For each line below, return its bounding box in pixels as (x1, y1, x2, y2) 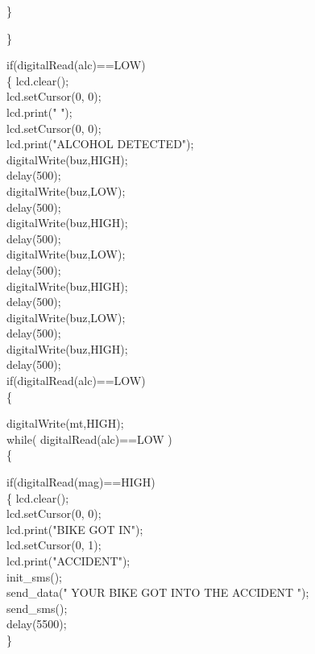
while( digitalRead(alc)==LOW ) (6, 430, 172, 447)
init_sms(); (6, 568, 62, 585)
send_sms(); (6, 599, 68, 616)
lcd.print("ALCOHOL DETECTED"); (6, 135, 194, 152)
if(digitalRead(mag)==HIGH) (6, 474, 155, 490)
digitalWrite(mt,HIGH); (6, 415, 124, 432)
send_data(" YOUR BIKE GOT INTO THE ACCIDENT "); (6, 584, 309, 601)
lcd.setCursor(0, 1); (6, 536, 102, 553)
